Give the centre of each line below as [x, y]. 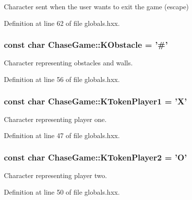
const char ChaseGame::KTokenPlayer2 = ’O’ [96, 157]
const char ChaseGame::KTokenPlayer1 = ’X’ [96, 101]
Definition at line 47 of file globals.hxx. [62, 135]
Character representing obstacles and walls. [68, 63]
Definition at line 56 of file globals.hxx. [62, 79]
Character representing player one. [55, 119]
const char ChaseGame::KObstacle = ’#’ [86, 45]
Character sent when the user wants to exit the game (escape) [96, 6]
